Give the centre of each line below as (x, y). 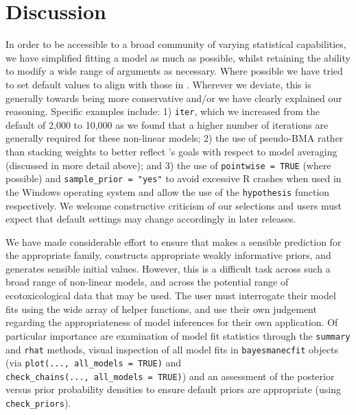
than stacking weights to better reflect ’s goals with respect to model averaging (171, 151)
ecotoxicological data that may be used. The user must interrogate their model (171, 295)
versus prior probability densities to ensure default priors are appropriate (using (174, 389)
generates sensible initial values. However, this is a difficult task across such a (168, 268)
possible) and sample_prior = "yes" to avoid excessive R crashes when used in (174, 178)
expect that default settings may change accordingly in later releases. (151, 219)
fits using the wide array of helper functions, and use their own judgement (161, 309)
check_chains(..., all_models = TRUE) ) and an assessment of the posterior (170, 376)
